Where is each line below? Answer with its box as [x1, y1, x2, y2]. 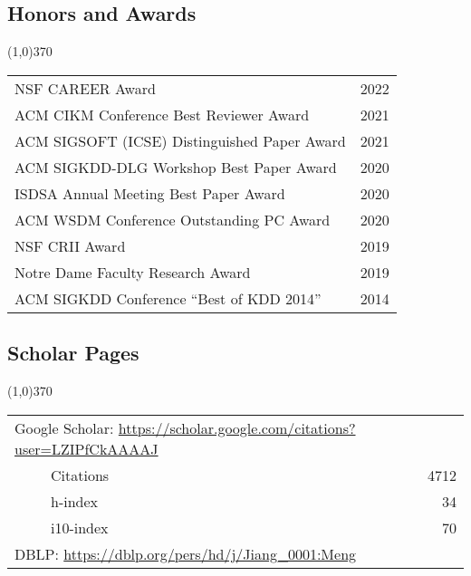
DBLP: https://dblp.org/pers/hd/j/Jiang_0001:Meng [14, 542, 357, 564]
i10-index [51, 516, 109, 538]
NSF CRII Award [14, 235, 126, 256]
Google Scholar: [14, 417, 114, 438]
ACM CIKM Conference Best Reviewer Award [14, 103, 310, 125]
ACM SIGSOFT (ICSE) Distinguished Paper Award [14, 130, 346, 151]
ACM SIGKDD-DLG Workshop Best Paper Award [14, 156, 337, 178]
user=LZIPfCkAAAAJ [14, 437, 159, 459]
